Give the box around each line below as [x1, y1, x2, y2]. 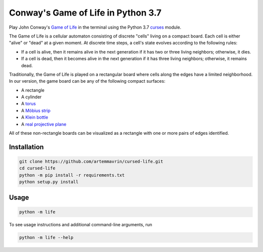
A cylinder [21, 94, 42, 100]
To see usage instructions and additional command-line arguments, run [9, 221, 152, 227]
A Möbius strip [21, 108, 51, 113]
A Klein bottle [21, 114, 48, 120]
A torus [21, 101, 36, 107]
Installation [9, 143, 44, 151]
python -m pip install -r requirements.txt [19, 172, 125, 178]
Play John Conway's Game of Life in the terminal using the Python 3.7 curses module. [9, 24, 182, 30]
